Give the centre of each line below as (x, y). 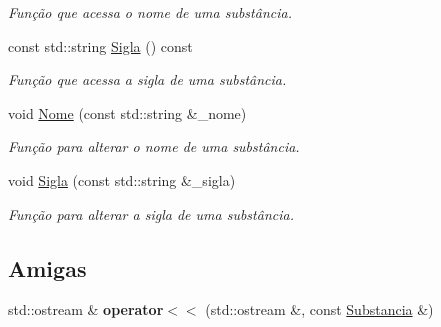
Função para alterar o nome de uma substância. (154, 146)
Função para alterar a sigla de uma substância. (151, 213)
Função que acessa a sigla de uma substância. (147, 79)
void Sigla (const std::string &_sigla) (122, 179)
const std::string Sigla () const (100, 45)
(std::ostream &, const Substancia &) (319, 309)
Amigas (47, 267)
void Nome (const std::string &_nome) (127, 112)
